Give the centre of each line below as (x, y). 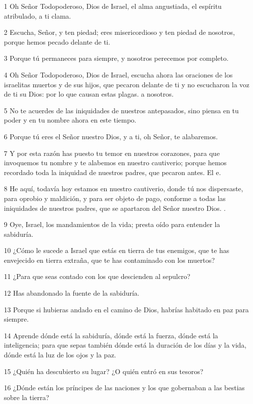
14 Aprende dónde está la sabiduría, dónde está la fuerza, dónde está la (111, 335)
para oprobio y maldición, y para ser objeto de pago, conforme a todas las (115, 198)
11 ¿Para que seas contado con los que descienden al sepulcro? (97, 276)
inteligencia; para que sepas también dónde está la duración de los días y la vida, (125, 345)
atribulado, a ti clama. (37, 15)
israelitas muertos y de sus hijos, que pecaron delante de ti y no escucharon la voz (127, 84)
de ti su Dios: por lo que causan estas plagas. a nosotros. (89, 94)
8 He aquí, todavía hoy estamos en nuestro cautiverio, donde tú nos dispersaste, (124, 189)
